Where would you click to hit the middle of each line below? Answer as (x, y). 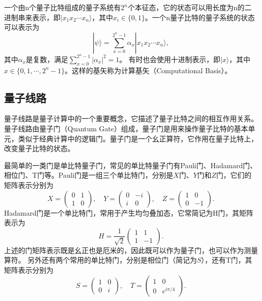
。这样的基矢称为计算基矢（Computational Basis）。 (148, 70)
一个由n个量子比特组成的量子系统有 (62, 7)
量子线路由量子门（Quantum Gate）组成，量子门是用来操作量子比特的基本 (126, 129)
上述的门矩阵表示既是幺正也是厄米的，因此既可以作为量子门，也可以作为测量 (131, 250)
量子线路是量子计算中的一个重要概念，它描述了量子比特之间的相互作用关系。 (131, 118)
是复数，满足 (47, 59)
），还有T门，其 (227, 260)
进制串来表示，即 (32, 17)
